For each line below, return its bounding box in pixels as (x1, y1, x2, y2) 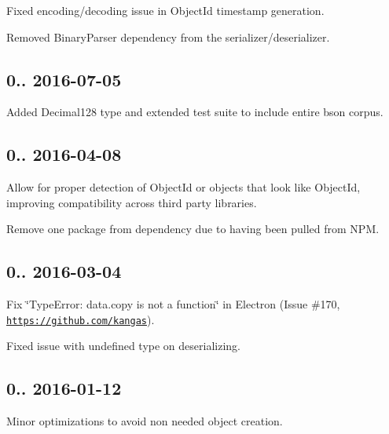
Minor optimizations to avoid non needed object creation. (6, 413, 283, 429)
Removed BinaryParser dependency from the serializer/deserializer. (6, 28, 330, 45)
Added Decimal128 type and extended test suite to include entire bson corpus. (6, 104, 383, 120)
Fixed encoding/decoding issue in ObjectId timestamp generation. (6, 2, 325, 18)
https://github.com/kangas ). (6, 311, 155, 327)
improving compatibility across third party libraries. (6, 194, 257, 210)
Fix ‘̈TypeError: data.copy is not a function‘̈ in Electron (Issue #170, (6, 296, 340, 312)
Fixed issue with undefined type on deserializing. (6, 337, 240, 354)
